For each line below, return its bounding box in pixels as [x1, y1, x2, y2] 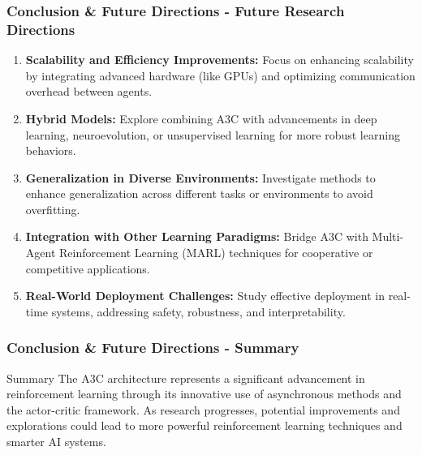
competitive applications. [25, 260, 150, 277]
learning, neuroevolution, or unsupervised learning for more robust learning [25, 126, 400, 143]
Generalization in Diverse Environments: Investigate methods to [25, 169, 376, 186]
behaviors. [25, 142, 76, 159]
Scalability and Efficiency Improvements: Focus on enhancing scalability [25, 51, 414, 68]
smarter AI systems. [6, 433, 106, 450]
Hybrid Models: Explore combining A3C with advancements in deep [25, 109, 377, 127]
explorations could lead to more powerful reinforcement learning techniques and [6, 417, 403, 434]
